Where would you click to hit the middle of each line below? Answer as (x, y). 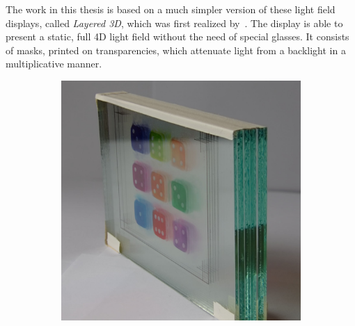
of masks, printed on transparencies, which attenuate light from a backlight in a (176, 50)
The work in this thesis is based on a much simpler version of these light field (171, 9)
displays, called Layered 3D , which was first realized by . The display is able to (174, 23)
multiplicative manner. (54, 64)
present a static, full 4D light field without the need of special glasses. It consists (177, 36)
